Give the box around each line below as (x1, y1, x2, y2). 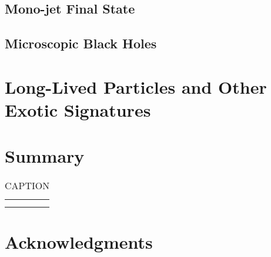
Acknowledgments (5, 230, 153, 254)
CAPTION (5, 179, 50, 193)
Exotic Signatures (5, 97, 151, 121)
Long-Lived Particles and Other (5, 74, 267, 98)
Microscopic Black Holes (5, 34, 157, 52)
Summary (5, 144, 85, 168)
